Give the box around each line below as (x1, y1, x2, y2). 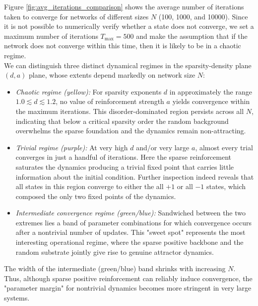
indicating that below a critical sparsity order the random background (15, 115, 229, 126)
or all (177, 181, 193, 192)
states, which (206, 181, 246, 192)
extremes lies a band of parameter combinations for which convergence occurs (15, 217, 252, 227)
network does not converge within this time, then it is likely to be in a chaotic (4, 40, 241, 51)
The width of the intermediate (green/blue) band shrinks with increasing (4, 263, 226, 274)
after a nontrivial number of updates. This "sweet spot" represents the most (15, 227, 246, 237)
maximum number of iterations (4, 30, 98, 41)
